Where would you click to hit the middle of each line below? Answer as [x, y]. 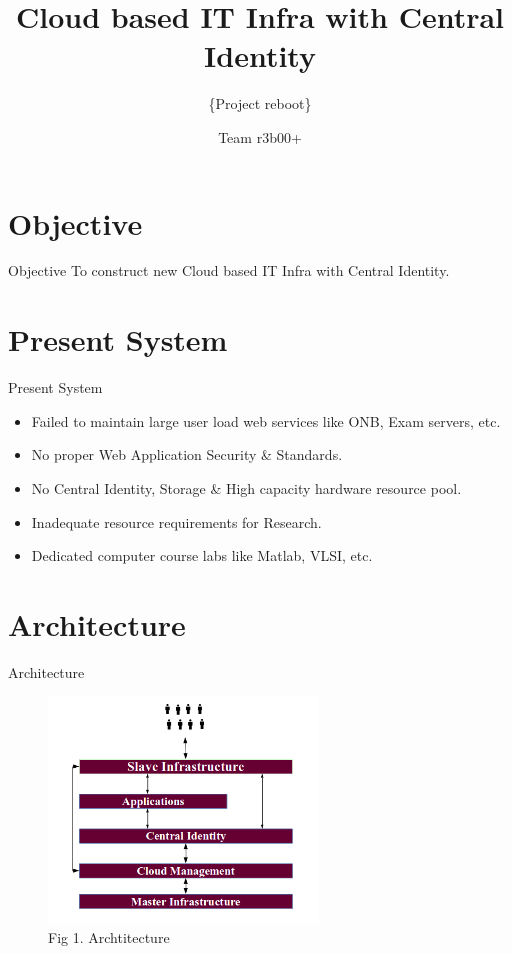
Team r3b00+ [260, 136]
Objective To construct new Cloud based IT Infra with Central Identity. [229, 270]
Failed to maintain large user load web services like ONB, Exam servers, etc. [266, 420]
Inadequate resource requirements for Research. [176, 521]
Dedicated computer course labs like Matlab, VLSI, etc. [202, 555]
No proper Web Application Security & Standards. [187, 454]
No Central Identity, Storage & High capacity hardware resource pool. [246, 487]
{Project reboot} [260, 103]
